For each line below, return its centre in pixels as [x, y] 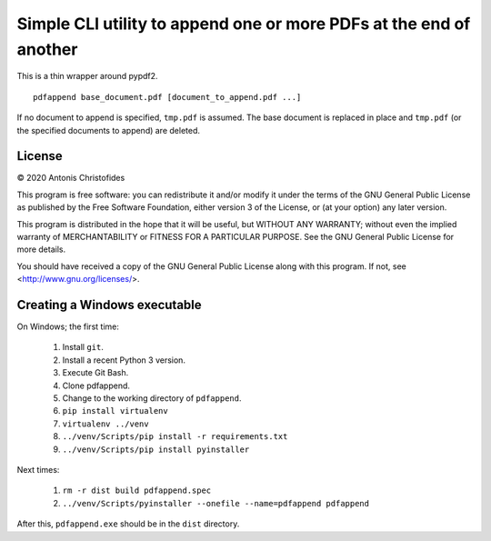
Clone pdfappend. [96, 386]
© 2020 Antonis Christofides [71, 178]
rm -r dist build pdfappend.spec [137, 491]
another [47, 49]
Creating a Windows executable [109, 305]
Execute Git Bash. [95, 373]
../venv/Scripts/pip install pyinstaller [156, 449]
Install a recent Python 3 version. [124, 360]
